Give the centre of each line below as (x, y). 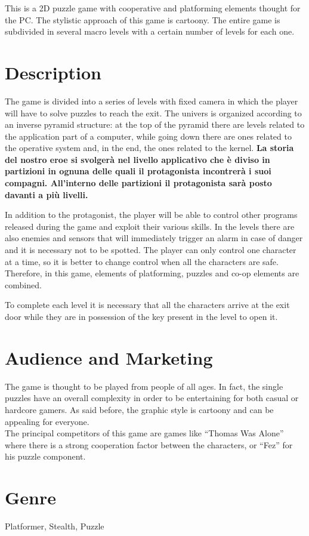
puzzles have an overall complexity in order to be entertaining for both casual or (152, 398)
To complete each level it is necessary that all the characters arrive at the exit (147, 305)
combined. (23, 284)
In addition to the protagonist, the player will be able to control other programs (151, 215)
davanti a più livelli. (47, 194)
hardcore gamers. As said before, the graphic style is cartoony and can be (139, 409)
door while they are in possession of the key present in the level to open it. (141, 316)
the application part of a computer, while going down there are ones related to (148, 136)
